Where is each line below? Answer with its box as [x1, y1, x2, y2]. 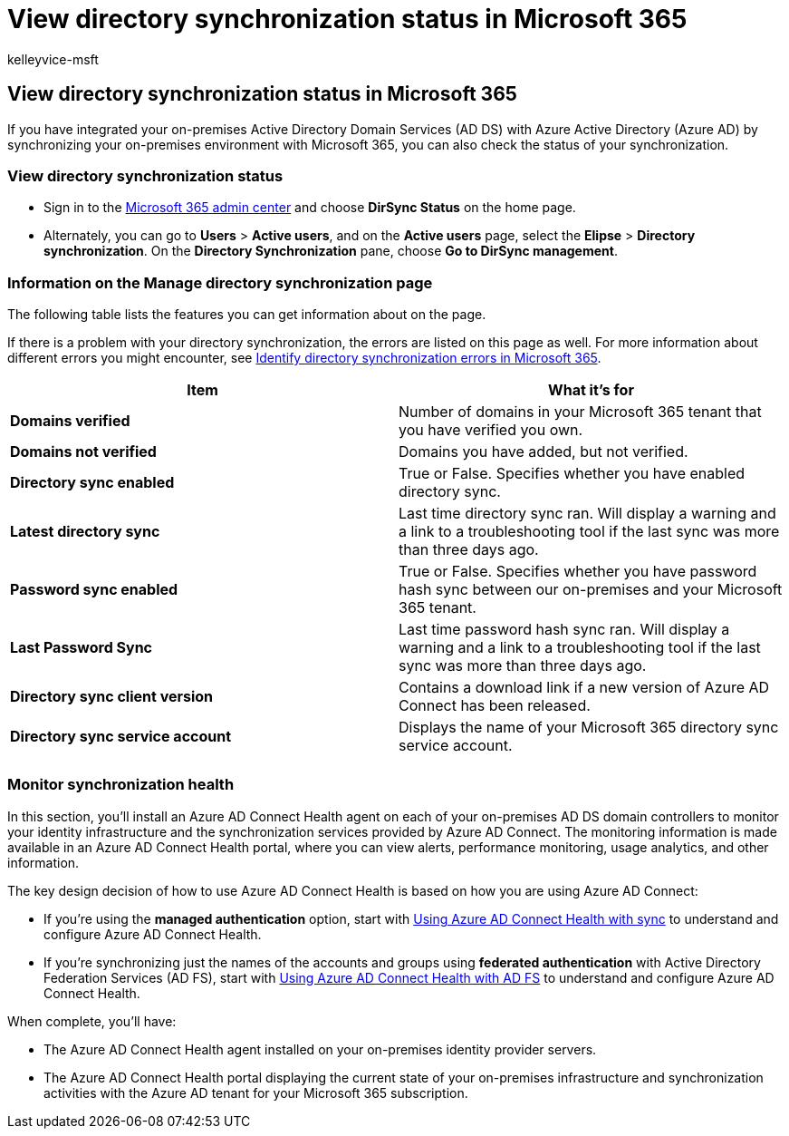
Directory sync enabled [10, 473, 175, 492]
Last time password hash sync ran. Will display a [399, 620, 730, 639]
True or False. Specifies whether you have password [399, 562, 757, 581]
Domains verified [10, 412, 130, 431]
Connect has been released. [399, 696, 591, 715]
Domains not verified [10, 442, 157, 461]
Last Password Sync [10, 638, 152, 657]
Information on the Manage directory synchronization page [7, 273, 433, 292]
